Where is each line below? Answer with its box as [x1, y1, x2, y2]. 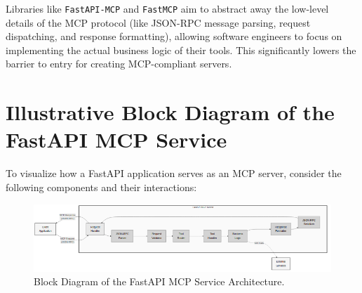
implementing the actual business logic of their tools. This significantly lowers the [6, 42, 356, 57]
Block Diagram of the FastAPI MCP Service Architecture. [34, 274, 285, 289]
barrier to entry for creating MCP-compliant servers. [6, 56, 232, 71]
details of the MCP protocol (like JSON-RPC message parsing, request [6, 15, 311, 30]
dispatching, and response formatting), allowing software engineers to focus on [6, 29, 342, 44]
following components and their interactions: [6, 179, 197, 194]
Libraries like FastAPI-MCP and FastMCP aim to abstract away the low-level [6, 1, 329, 15]
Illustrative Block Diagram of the [6, 98, 335, 126]
